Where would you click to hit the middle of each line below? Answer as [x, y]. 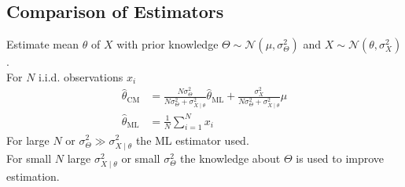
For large [28, 140]
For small [29, 158]
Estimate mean [43, 44]
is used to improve [340, 158]
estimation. [33, 176]
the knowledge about [230, 158]
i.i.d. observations [81, 76]
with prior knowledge [168, 44]
